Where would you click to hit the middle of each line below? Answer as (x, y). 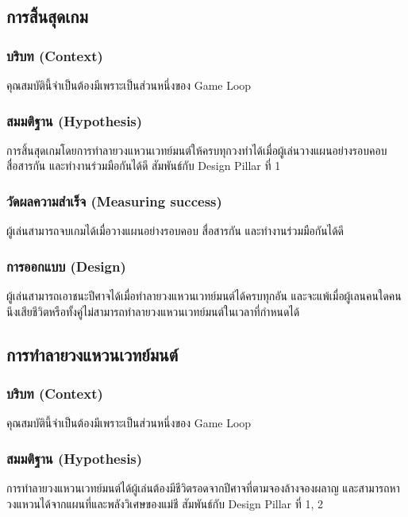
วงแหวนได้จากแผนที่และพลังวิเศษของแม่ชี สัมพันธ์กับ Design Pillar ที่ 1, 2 (165, 503)
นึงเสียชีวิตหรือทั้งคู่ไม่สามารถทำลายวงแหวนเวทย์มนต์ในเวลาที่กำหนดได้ (153, 311)
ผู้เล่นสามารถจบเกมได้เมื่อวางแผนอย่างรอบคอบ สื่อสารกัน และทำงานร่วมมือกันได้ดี (175, 231)
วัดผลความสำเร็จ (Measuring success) (114, 201)
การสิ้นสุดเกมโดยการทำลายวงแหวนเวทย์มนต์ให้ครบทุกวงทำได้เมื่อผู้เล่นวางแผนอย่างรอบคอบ (197, 150)
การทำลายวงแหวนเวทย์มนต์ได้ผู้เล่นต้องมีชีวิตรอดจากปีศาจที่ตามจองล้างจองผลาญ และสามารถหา (203, 488)
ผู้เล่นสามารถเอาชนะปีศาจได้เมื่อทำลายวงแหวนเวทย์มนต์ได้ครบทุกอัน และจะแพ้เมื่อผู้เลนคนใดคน (204, 296)
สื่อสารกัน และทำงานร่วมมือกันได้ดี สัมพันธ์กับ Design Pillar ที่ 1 (144, 166)
